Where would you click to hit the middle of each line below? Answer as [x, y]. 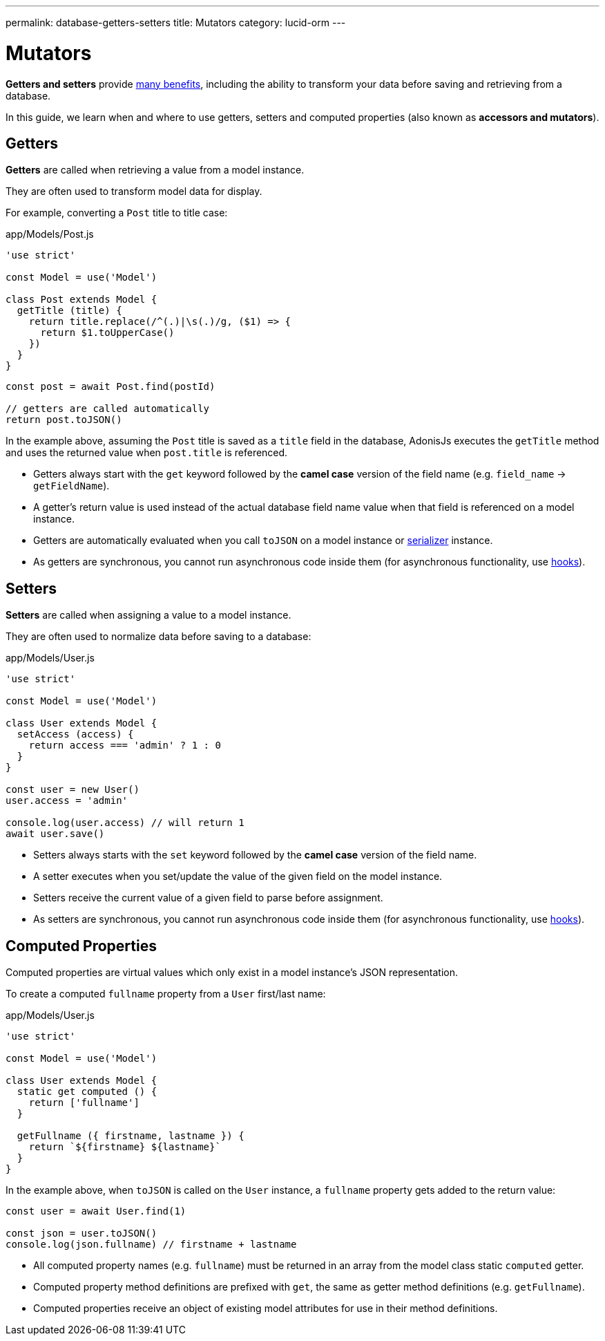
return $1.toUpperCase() [107, 333]
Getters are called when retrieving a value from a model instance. [155, 170]
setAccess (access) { [75, 734]
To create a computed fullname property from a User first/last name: [166, 994]
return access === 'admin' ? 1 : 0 [125, 745]
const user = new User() [73, 790]
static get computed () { [87, 1092]
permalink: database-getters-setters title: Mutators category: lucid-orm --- [176, 22]
